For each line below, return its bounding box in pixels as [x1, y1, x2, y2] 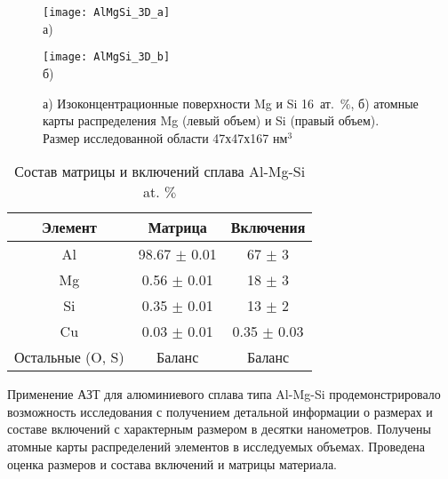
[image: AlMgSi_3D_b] [43, 51, 171, 64]
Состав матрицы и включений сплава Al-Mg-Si [14, 161, 306, 182]
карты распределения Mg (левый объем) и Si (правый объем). [43, 111, 380, 130]
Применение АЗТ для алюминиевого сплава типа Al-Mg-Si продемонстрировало [7, 385, 441, 403]
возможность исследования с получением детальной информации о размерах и [7, 402, 433, 420]
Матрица [148, 217, 207, 238]
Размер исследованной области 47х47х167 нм [43, 128, 288, 147]
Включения [230, 217, 306, 238]
